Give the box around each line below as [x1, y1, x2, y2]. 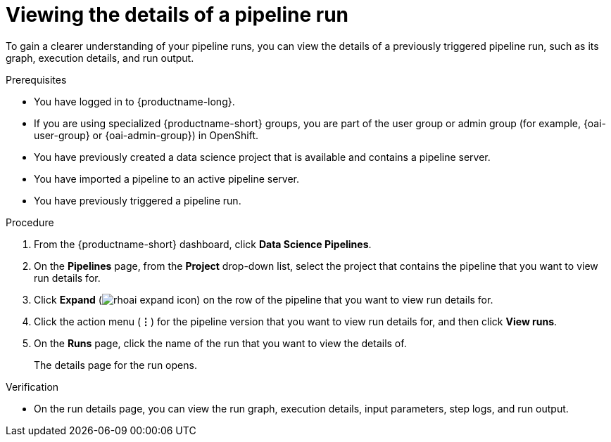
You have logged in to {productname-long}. [34, 95, 235, 108]
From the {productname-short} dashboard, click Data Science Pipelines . [34, 238, 372, 250]
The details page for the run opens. [34, 358, 197, 371]
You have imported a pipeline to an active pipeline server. [34, 172, 299, 185]
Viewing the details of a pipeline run [6, 3, 349, 27]
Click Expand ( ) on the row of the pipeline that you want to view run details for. [34, 293, 493, 306]
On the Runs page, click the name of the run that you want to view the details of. [34, 337, 407, 349]
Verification [6, 380, 59, 393]
